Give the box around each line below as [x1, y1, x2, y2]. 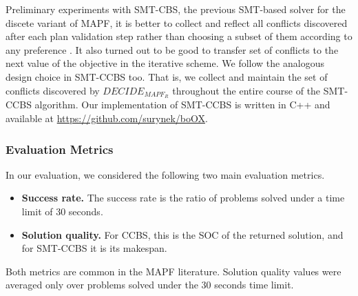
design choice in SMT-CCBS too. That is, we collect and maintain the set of [6, 69, 328, 83]
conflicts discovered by [6, 83, 100, 97]
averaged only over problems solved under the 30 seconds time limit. [6, 277, 294, 292]
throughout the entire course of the [172, 83, 321, 97]
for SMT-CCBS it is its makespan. [21, 241, 167, 255]
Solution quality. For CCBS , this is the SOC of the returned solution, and [21, 227, 344, 241]
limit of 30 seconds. [21, 204, 103, 219]
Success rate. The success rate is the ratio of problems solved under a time [21, 190, 345, 205]
